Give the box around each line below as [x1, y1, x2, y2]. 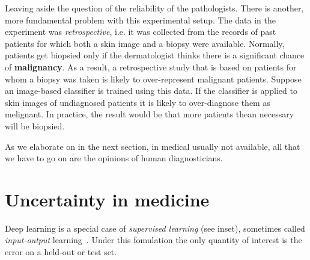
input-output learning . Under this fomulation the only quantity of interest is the [5, 234, 302, 246]
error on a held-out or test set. [5, 246, 117, 258]
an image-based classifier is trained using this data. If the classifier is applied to [5, 84, 297, 97]
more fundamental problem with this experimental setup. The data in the [5, 13, 276, 26]
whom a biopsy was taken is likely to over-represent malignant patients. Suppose [5, 72, 302, 85]
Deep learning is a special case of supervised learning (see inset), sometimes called [5, 221, 305, 234]
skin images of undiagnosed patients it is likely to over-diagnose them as [5, 96, 270, 108]
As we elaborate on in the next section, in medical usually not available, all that [5, 140, 300, 152]
